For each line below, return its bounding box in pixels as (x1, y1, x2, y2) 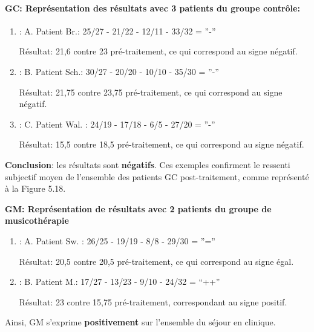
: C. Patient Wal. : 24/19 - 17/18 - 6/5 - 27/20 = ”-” (19, 117, 215, 130)
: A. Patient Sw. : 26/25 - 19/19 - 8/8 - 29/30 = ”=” (19, 234, 215, 247)
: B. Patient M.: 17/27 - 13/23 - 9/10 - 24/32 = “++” (19, 275, 220, 288)
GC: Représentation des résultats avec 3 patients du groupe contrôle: (5, 1, 300, 14)
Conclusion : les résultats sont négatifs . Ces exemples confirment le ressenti (5, 158, 290, 171)
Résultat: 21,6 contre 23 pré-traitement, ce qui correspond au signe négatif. (19, 45, 298, 57)
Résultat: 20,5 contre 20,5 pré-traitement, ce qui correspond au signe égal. (19, 255, 294, 267)
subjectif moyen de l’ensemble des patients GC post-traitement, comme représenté (5, 170, 309, 183)
